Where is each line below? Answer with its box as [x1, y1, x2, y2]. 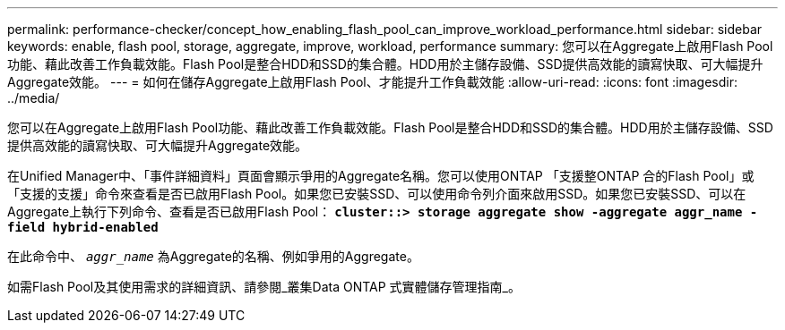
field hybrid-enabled [7, 220, 159, 234]
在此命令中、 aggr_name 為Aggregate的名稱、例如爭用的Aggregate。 [7, 249, 419, 264]
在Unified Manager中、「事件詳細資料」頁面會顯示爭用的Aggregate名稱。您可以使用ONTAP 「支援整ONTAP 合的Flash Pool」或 [7, 168, 755, 183]
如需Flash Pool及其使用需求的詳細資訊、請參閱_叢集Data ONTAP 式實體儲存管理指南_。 [7, 279, 521, 294]
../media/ [7, 90, 60, 106]
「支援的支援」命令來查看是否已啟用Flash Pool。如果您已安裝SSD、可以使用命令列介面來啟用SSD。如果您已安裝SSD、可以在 [7, 186, 746, 201]
